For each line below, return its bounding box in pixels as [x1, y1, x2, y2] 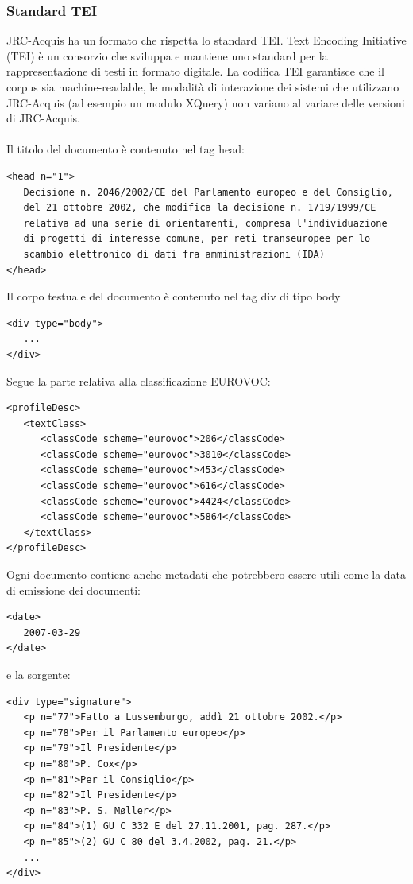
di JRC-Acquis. [6, 110, 81, 126]
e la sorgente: [6, 666, 71, 682]
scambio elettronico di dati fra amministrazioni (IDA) [23, 248, 325, 260]
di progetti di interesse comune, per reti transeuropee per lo [23, 233, 371, 245]
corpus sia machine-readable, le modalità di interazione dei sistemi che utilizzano [6, 79, 399, 95]
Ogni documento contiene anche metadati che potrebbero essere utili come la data [6, 566, 407, 583]
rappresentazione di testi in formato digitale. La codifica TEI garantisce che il [6, 63, 384, 79]
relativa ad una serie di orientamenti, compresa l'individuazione [23, 217, 388, 229]
